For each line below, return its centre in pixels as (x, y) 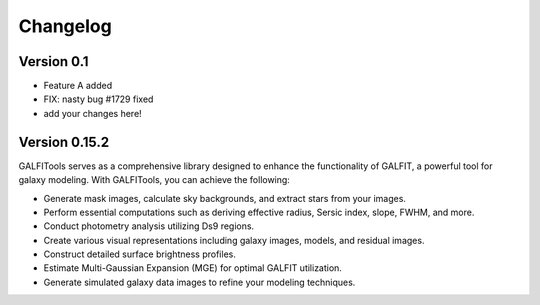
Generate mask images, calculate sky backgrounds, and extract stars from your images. (225, 198)
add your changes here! (92, 113)
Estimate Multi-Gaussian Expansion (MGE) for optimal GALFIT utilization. (192, 268)
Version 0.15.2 (64, 141)
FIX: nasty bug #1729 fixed (98, 99)
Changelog (65, 26)
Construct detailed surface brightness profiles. (140, 254)
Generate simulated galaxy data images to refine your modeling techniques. (199, 282)
